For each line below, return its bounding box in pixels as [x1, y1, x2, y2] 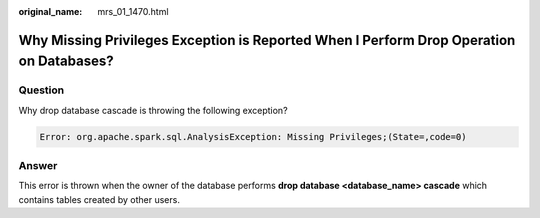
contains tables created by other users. [18, 193, 180, 205]
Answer [18, 159, 58, 173]
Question [18, 83, 65, 97]
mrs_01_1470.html [97, 6, 169, 17]
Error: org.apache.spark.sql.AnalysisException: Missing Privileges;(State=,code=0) [39, 131, 467, 142]
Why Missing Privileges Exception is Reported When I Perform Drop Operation [18, 31, 516, 49]
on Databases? [18, 53, 114, 70]
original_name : [18, 6, 83, 17]
